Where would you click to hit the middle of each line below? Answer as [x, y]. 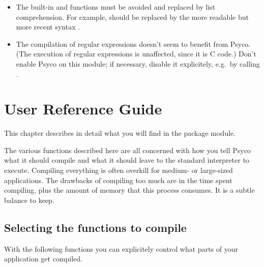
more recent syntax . [48, 27]
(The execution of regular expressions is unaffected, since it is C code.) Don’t [136, 54]
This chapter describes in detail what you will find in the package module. [120, 133]
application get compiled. [43, 259]
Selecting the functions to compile [95, 227]
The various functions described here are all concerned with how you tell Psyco [127, 150]
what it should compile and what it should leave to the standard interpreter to [127, 160]
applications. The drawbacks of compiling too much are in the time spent [118, 180]
